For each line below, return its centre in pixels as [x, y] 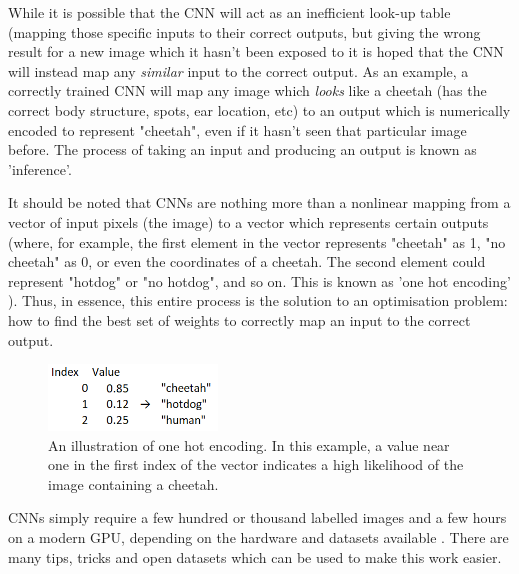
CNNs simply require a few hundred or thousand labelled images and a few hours [257, 517]
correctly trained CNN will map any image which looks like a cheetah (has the [247, 90]
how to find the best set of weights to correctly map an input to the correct [239, 319]
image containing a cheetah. [133, 483]
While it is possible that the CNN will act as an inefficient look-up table [229, 12]
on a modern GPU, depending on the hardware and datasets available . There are [258, 536]
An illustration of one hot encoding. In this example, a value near [249, 444]
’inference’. [40, 168]
